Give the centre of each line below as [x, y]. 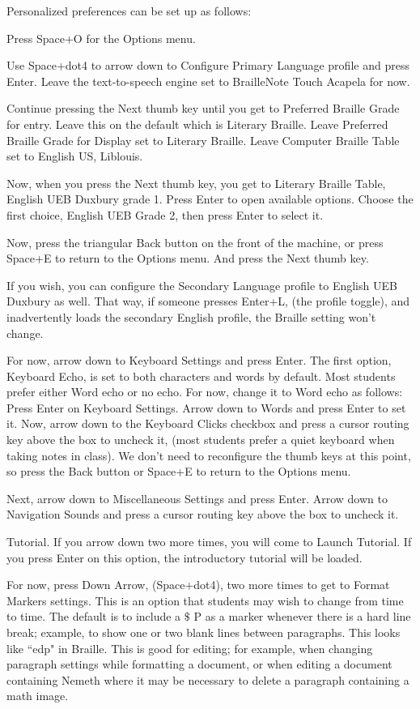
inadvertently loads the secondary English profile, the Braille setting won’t [191, 316]
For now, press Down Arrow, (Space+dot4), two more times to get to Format [198, 585]
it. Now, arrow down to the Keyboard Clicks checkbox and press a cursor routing [208, 423]
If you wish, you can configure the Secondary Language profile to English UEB [202, 285]
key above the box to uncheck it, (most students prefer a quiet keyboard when [201, 440]
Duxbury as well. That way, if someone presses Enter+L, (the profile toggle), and [208, 301]
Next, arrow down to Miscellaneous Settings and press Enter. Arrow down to [197, 498]
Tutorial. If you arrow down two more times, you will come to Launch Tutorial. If [209, 542]
